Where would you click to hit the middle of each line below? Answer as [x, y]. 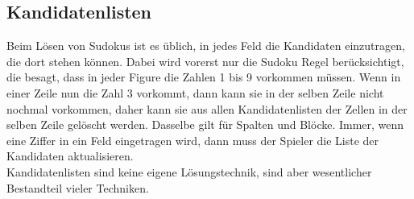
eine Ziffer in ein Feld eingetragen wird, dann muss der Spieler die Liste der [193, 140]
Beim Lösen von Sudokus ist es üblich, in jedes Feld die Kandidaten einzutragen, [206, 46]
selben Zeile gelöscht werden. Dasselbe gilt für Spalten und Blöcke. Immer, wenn [205, 124]
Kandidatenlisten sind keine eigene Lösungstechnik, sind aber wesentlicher [189, 171]
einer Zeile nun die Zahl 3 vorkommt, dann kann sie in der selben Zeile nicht [195, 92]
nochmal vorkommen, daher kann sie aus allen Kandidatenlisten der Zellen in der [207, 108]
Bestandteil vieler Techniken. [78, 187]
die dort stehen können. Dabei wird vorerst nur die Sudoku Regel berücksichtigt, [205, 61]
